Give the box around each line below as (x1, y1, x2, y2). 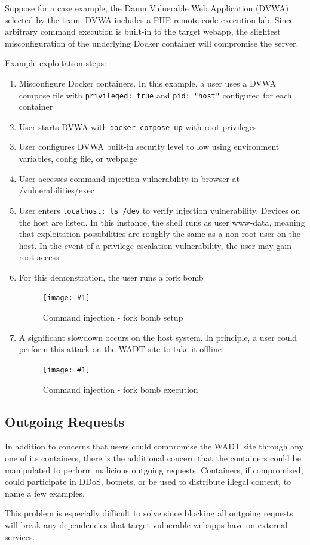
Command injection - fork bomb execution (42, 383, 198, 395)
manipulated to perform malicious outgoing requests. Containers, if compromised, (5, 463, 303, 476)
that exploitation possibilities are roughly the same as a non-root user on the (19, 227, 300, 240)
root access (19, 251, 59, 263)
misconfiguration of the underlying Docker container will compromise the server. (5, 36, 299, 49)
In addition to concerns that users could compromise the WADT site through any (5, 440, 304, 452)
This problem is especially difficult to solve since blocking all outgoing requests (5, 507, 293, 519)
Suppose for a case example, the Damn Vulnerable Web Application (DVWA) (5, 2, 289, 14)
